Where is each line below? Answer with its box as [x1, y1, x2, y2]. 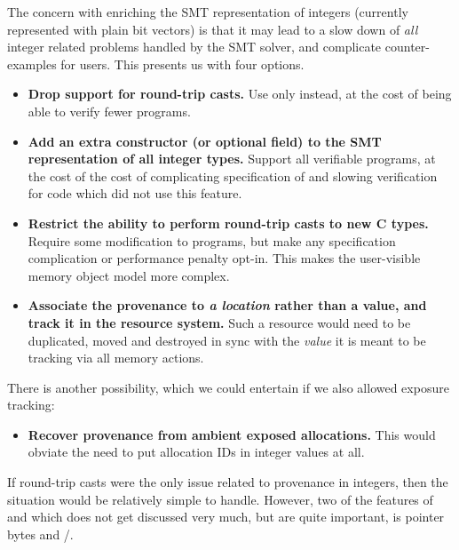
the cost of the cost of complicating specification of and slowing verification [28, 166, 438, 185]
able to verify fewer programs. [28, 101, 191, 120]
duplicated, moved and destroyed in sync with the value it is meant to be [28, 331, 426, 349]
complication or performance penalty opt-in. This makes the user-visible [28, 249, 421, 267]
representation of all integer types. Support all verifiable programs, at [28, 149, 436, 168]
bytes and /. [7, 524, 74, 543]
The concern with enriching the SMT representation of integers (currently [7, 3, 408, 20]
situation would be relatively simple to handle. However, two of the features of [7, 490, 433, 508]
